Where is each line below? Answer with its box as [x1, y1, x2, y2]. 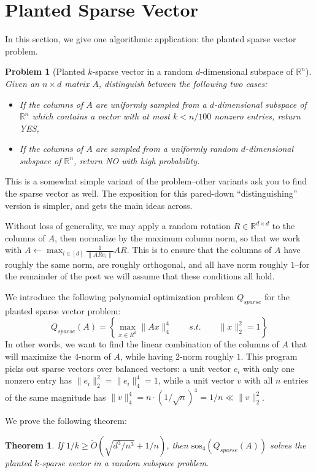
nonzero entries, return [214, 110, 301, 123]
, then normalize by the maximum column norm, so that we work [54, 231, 301, 244]
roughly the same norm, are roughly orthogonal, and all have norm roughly [5, 257, 288, 270]
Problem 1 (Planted [5, 65, 85, 78]
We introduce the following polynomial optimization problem [5, 290, 234, 303]
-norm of [79, 349, 111, 362]
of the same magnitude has [5, 390, 106, 403]
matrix [64, 77, 90, 89]
